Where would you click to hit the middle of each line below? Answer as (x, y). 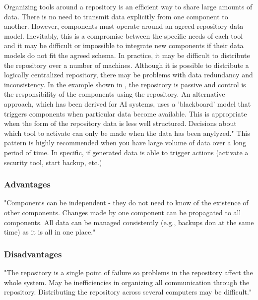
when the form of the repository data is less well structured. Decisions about (120, 123)
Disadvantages (33, 254)
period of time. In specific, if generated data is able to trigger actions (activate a (126, 152)
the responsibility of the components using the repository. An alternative (115, 94)
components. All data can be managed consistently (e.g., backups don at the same (129, 222)
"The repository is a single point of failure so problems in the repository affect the (129, 272)
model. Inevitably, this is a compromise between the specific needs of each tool (124, 35)
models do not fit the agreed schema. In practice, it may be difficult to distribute (127, 55)
